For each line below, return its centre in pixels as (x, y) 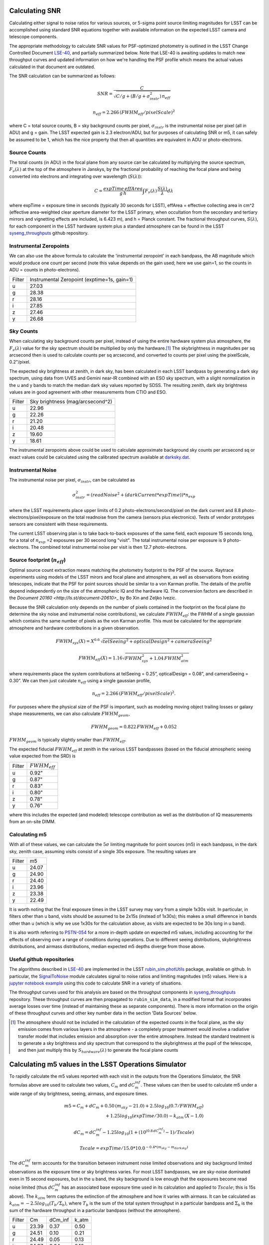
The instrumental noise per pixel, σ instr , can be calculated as (72, 480)
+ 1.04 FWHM (165, 658)
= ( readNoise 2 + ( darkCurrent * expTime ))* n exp (141, 495)
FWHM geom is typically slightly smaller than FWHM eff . (68, 741)
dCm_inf (59, 1220)
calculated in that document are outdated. (52, 67)
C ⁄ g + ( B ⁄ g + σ (133, 96)
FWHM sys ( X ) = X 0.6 (78, 641)
